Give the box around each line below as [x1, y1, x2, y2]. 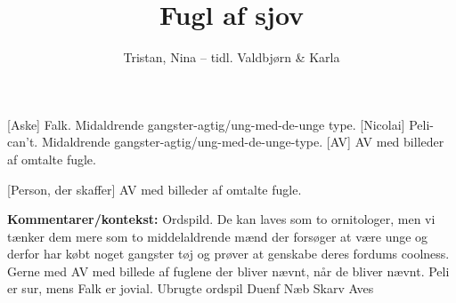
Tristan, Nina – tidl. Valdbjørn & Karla [123, 48, 340, 67]
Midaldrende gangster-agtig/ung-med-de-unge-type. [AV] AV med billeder [41, 132, 444, 151]
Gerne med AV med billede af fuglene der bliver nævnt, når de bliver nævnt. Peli [7, 261, 450, 280]
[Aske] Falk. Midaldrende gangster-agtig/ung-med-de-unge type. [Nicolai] [7, 115, 405, 133]
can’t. [7, 132, 38, 151]
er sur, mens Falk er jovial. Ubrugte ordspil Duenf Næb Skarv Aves [7, 279, 374, 298]
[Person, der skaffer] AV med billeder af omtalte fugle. [7, 179, 302, 198]
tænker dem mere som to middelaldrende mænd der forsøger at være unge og [7, 227, 428, 245]
